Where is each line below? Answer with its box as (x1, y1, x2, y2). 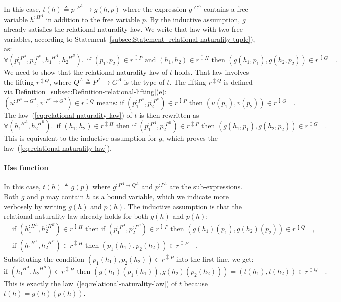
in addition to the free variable (46, 14, 140, 24)
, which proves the (162, 133, 218, 143)
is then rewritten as (139, 109, 199, 120)
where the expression (122, 4, 187, 14)
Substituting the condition (4, 253, 85, 264)
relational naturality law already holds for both (4, 211, 148, 221)
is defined (224, 76, 253, 87)
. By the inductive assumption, (145, 14, 240, 24)
